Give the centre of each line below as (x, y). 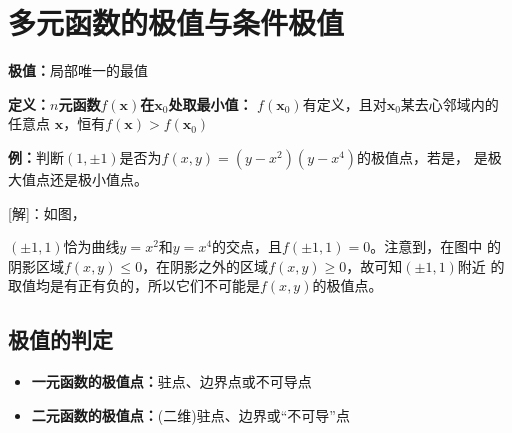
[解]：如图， (47, 212)
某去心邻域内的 (449, 103)
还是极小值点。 (98, 178)
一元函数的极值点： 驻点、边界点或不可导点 (171, 381)
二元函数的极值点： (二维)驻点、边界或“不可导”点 (190, 414)
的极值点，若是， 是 (422, 156)
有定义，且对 (344, 103)
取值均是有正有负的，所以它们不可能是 (134, 285)
